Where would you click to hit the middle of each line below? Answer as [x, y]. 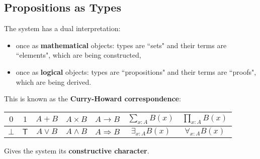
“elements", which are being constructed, [78, 55]
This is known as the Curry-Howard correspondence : [93, 99]
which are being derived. [54, 82]
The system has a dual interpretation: [62, 28]
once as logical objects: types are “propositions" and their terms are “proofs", [136, 71]
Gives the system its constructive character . [77, 151]
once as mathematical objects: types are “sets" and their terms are [121, 45]
